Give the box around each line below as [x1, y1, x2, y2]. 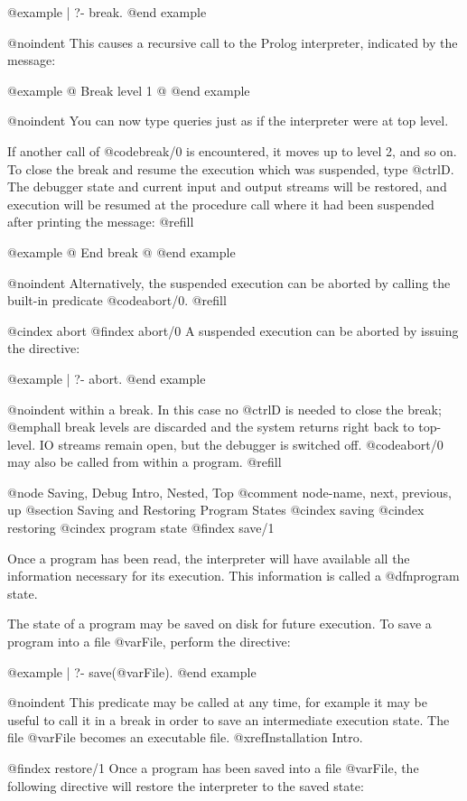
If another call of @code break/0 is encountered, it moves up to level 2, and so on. [7, 141, 457, 160]
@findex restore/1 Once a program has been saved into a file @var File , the [7, 759, 419, 777]
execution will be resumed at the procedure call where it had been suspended [7, 194, 434, 213]
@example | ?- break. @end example [7, 3, 207, 21]
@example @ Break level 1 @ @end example [7, 80, 250, 99]
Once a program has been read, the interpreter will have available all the [7, 548, 410, 567]
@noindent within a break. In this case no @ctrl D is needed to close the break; [7, 399, 442, 418]
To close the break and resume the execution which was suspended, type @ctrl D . [7, 159, 454, 178]
